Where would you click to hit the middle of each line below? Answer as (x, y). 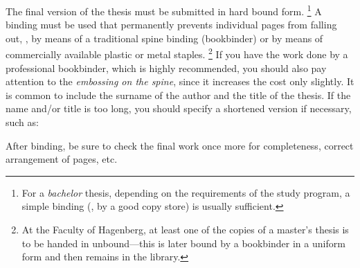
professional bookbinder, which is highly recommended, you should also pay (166, 68)
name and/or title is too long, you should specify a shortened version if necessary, (179, 108)
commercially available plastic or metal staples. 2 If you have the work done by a (177, 53)
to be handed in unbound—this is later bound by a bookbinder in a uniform (183, 243)
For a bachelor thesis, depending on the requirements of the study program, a (186, 192)
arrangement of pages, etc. (62, 159)
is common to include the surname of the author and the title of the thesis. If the (178, 95)
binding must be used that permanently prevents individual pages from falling (171, 25)
